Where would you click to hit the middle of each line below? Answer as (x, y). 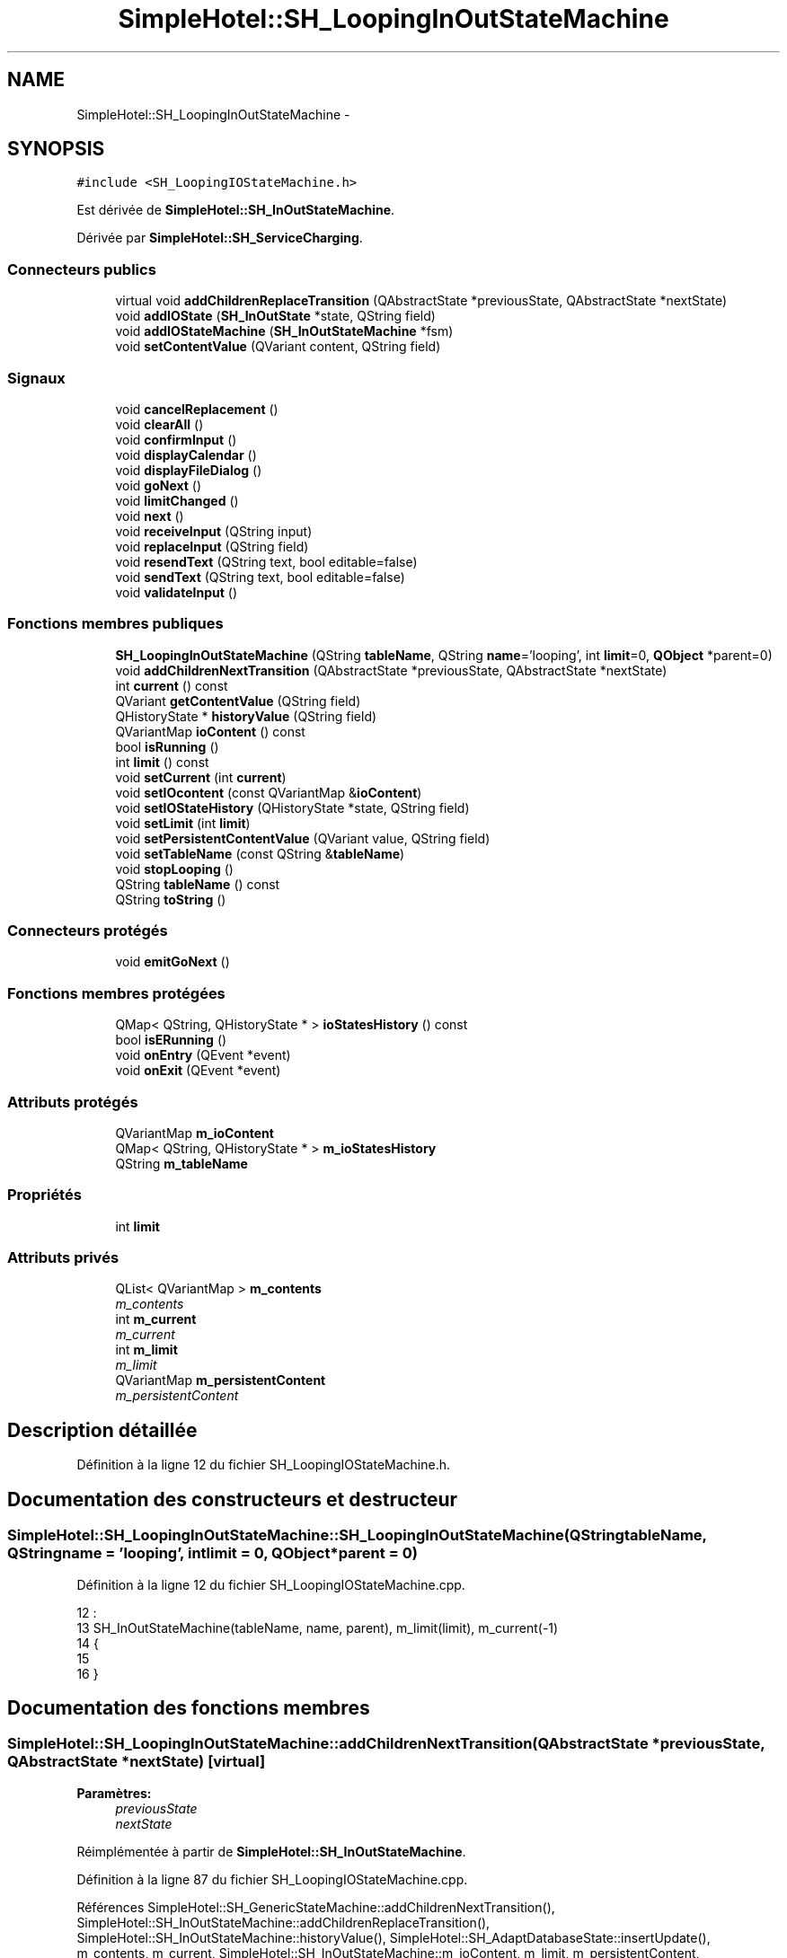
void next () (150, 516)
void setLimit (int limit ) (183, 823)
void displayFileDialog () (189, 470)
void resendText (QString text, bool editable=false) (266, 561)
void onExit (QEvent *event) (198, 1071)
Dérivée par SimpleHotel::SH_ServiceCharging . (220, 238)
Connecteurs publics (82, 269)
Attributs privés (63, 1258)
